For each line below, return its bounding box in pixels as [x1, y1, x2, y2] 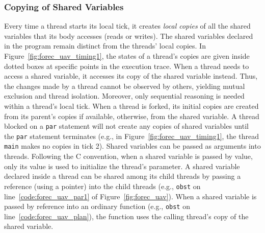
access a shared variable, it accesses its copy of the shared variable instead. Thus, [4, 71, 258, 81]
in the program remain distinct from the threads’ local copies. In [4, 40, 206, 51]
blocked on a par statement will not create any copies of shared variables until [4, 121, 249, 131]
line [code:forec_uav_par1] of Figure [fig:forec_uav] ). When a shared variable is [4, 191, 257, 201]
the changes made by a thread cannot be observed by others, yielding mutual [4, 80, 245, 91]
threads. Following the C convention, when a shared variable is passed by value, [4, 151, 253, 161]
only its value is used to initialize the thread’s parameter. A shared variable [4, 160, 240, 171]
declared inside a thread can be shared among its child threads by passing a [4, 171, 241, 181]
